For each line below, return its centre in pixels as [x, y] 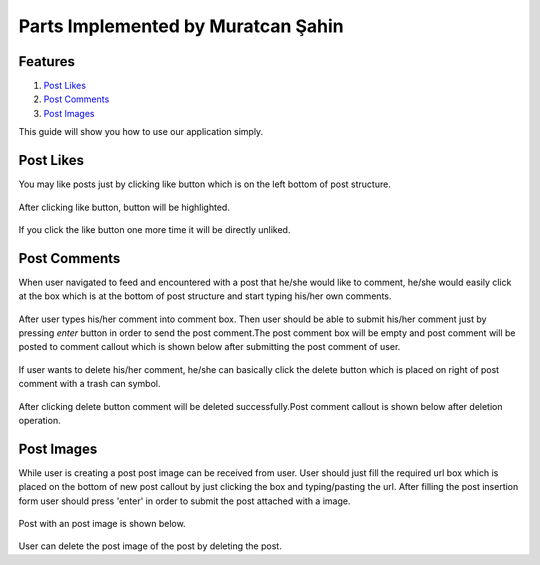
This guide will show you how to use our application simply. [141, 132]
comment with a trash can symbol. [89, 384]
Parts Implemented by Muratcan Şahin [181, 26]
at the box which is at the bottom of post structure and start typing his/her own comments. [205, 296]
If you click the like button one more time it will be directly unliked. [154, 229]
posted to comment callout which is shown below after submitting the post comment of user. [209, 347]
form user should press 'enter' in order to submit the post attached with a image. [184, 501]
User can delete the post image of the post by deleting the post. [150, 546]
